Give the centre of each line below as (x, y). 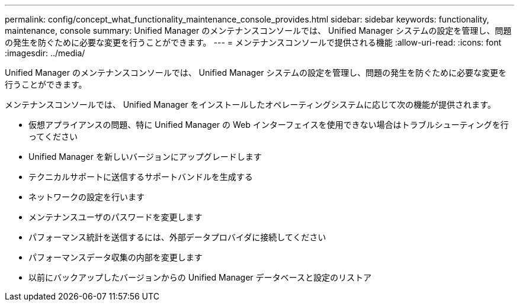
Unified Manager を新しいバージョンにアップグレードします (145, 157)
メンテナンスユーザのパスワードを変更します (116, 217)
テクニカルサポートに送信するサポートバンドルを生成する (141, 177)
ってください (53, 136)
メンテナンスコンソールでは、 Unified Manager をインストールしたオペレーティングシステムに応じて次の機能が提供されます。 (250, 104)
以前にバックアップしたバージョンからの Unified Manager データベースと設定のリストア (200, 277)
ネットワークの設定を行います (86, 197)
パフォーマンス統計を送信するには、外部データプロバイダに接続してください (177, 237)
